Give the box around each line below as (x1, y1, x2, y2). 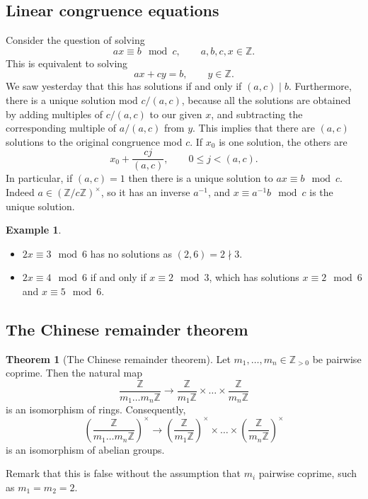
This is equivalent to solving (6, 55, 128, 70)
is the (309, 185, 333, 200)
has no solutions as (90, 246, 173, 260)
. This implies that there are (192, 120, 315, 135)
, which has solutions (209, 270, 299, 285)
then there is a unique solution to (128, 171, 273, 185)
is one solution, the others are (219, 134, 347, 149)
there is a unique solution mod (6, 92, 138, 107)
